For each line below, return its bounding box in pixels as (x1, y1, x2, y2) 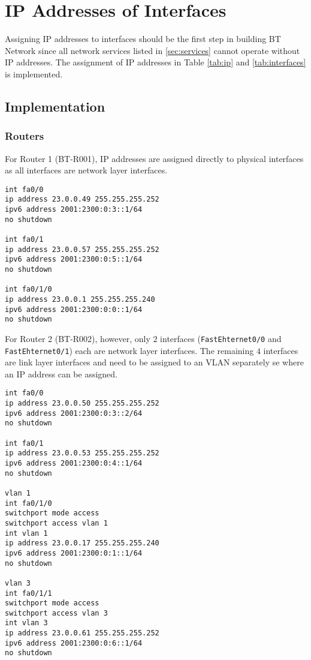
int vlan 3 (5, 619, 48, 628)
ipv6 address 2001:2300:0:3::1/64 (5, 205, 143, 214)
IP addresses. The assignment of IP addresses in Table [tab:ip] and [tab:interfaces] (5, 56, 306, 68)
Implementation (5, 97, 105, 115)
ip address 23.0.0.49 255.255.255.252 (5, 195, 159, 204)
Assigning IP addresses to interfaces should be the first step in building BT (5, 32, 281, 45)
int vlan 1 (5, 529, 48, 538)
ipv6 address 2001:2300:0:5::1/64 (5, 255, 143, 264)
